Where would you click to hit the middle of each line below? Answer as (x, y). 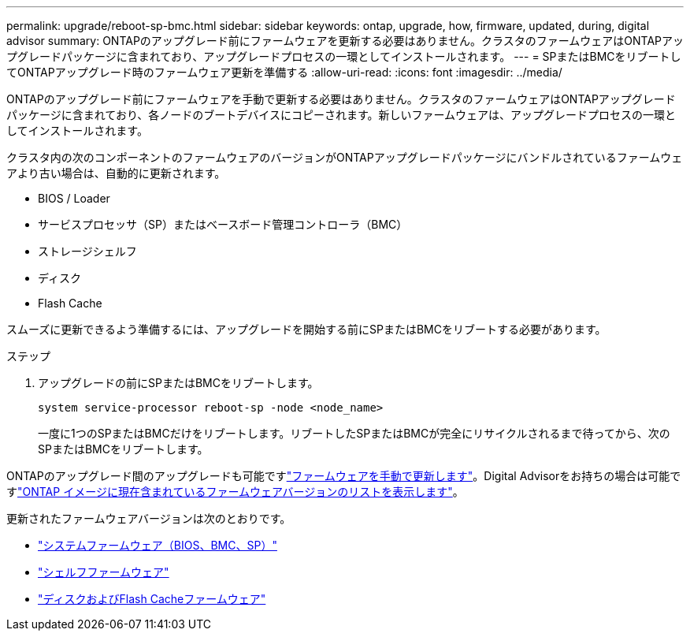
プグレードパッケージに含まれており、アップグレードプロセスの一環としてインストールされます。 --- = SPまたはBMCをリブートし (344, 56)
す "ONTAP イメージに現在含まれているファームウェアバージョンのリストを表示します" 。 (235, 492)
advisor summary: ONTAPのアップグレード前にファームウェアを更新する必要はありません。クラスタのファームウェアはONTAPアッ (345, 41)
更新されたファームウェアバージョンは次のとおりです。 (149, 518)
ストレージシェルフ (87, 251)
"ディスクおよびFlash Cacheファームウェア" (152, 599)
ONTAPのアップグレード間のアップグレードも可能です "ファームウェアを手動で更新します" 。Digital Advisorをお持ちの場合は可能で (344, 476)
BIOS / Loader (74, 198)
